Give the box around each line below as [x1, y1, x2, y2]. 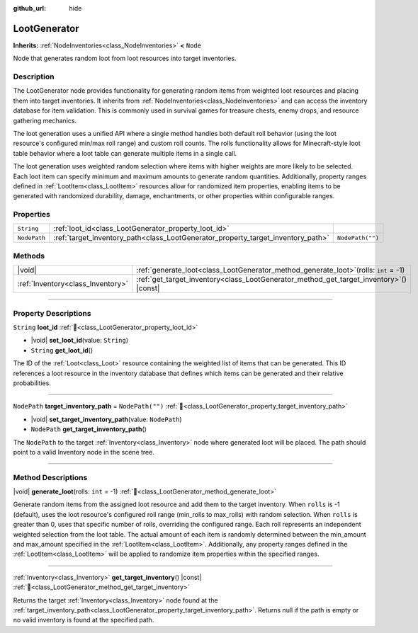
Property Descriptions [13, 308, 91, 318]
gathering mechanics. [13, 116, 77, 125]
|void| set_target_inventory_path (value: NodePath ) [30, 415, 182, 423]
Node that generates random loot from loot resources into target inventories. [13, 54, 237, 63]
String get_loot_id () [30, 346, 94, 354]
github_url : [13, 4, 46, 12]
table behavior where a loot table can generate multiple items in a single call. [13, 149, 237, 157]
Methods [13, 251, 45, 261]
